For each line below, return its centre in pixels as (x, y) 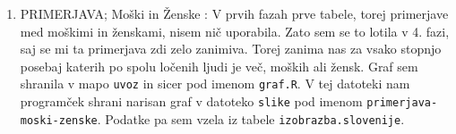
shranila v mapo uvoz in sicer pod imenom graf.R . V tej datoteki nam (215, 84)
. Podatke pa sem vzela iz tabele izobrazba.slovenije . (251, 118)
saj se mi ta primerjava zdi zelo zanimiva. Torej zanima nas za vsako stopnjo (231, 49)
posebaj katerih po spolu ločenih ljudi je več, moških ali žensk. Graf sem (219, 66)
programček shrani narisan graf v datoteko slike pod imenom (191, 101)
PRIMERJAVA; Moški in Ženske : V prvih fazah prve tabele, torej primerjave (234, 13)
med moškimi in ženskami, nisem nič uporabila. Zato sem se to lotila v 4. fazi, (235, 31)
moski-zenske (59, 120)
